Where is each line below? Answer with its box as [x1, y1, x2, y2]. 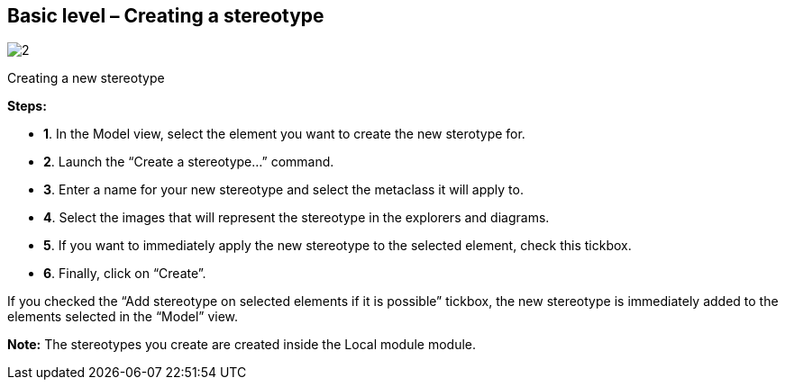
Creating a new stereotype [7, 70, 165, 86]
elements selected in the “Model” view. [7, 309, 239, 325]
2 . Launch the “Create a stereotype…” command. [43, 154, 334, 170]
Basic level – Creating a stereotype [7, 4, 324, 27]
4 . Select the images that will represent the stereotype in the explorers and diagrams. [43, 210, 550, 226]
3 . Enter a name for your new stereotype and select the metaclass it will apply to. [43, 182, 524, 198]
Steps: [7, 98, 47, 114]
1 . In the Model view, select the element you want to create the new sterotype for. [43, 126, 525, 142]
